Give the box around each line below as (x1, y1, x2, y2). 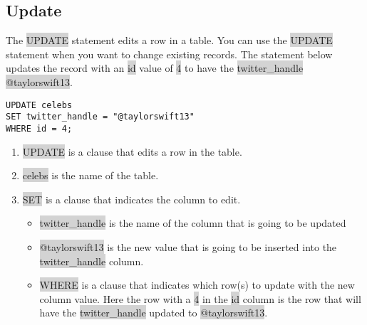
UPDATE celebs (6, 100, 73, 110)
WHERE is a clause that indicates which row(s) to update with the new (39, 277, 355, 292)
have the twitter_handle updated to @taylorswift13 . (39, 305, 268, 320)
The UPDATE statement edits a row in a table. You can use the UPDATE (6, 33, 333, 48)
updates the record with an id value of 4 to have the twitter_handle (6, 60, 304, 75)
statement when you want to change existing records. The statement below (6, 46, 333, 61)
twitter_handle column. (39, 253, 144, 268)
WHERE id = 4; (6, 123, 73, 134)
